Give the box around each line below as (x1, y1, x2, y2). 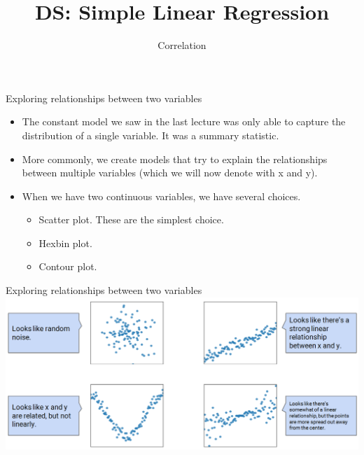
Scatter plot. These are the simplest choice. (38, 212, 224, 227)
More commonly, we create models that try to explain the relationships (22, 151, 328, 166)
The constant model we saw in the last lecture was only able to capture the (22, 114, 346, 129)
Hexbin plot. (38, 235, 92, 250)
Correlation (157, 38, 206, 52)
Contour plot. (38, 259, 97, 274)
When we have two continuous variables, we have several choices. (22, 188, 301, 203)
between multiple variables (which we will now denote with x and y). (22, 165, 318, 180)
